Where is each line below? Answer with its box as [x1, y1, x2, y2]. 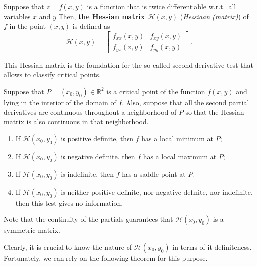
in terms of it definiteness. [172, 241, 252, 252]
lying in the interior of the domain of [4, 97, 116, 107]
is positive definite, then [61, 133, 134, 143]
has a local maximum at [143, 151, 217, 161]
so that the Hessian [185, 106, 244, 117]
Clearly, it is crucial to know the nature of [4, 241, 132, 252]
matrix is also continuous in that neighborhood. [4, 116, 149, 127]
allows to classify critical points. [4, 69, 101, 80]
